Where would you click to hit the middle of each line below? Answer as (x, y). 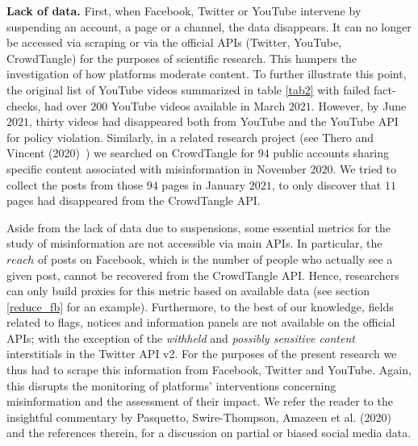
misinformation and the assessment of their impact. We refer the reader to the (200, 401)
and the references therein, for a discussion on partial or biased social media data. (209, 433)
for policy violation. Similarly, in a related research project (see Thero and (190, 137)
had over (66, 105)
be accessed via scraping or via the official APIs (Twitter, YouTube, (174, 42)
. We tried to (365, 168)
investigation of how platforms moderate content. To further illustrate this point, (207, 74)
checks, (24, 105)
